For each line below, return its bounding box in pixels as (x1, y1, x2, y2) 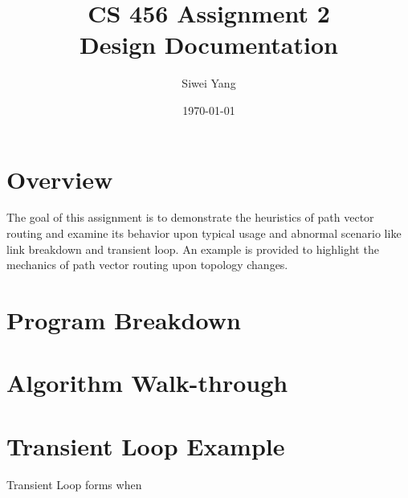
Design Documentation (80, 28, 338, 61)
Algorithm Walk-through (6, 366, 288, 399)
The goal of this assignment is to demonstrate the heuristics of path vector (6, 209, 374, 226)
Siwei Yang (182, 75, 236, 92)
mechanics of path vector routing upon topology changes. (6, 256, 288, 273)
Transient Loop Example (6, 429, 285, 462)
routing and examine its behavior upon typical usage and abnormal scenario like (6, 225, 402, 242)
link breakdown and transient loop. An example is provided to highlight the (6, 240, 379, 257)
